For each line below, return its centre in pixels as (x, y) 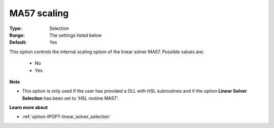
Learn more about (29, 108)
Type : (16, 28)
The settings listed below (76, 35)
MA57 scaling (39, 13)
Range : (17, 35)
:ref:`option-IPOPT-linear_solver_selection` (66, 117)
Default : (18, 42)
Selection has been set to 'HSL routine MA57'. (71, 98)
